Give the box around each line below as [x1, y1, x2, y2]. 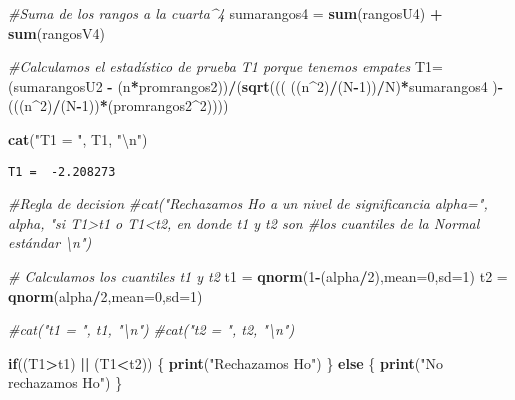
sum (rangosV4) [8, 22, 105, 43]
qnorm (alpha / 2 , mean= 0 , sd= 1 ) [8, 285, 203, 306]
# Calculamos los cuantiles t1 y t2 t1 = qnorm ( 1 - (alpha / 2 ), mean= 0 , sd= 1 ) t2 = [8, 266, 508, 286]
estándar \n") [8, 232, 92, 253]
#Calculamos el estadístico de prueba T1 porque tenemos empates [8, 56, 411, 77]
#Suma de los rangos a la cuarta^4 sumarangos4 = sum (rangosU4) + [8, 3, 443, 23]
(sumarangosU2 [8, 75, 103, 96]
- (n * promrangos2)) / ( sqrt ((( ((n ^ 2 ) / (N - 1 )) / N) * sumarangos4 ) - [107, 75, 504, 96]
